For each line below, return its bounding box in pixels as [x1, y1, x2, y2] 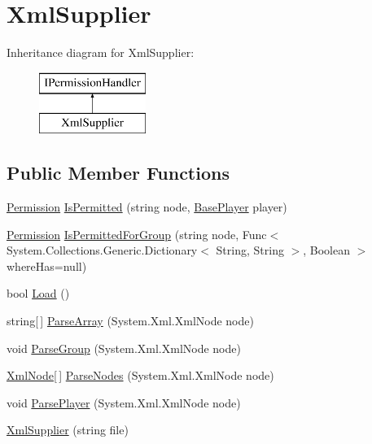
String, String [216, 242, 284, 259]
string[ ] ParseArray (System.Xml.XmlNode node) [7, 312, 254, 329]
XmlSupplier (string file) [7, 421, 129, 438]
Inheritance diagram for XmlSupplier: [7, 44, 195, 61]
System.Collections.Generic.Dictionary [7, 242, 198, 259]
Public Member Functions [7, 160, 230, 185]
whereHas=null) [7, 257, 87, 274]
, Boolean [303, 242, 350, 259]
